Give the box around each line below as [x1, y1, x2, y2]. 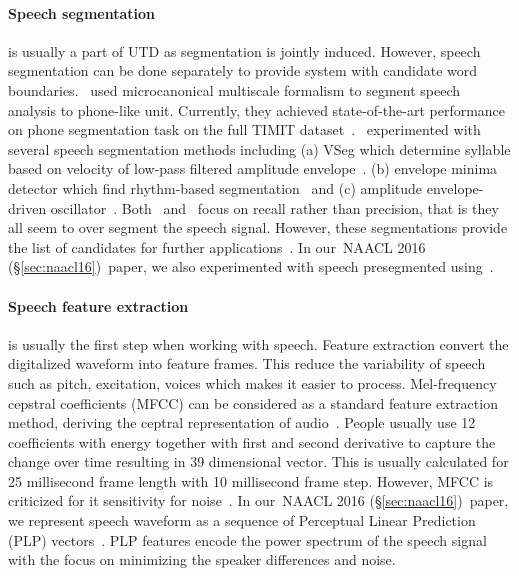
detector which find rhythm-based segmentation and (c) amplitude [8, 177, 423, 198]
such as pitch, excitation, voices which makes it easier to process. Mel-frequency [8, 372, 497, 393]
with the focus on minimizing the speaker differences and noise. [8, 549, 396, 570]
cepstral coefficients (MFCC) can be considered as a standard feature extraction [8, 392, 498, 413]
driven [8, 197, 47, 218]
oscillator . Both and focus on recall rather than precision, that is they [50, 197, 499, 218]
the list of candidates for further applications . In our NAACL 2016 [8, 236, 426, 257]
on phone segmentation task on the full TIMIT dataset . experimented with [8, 119, 481, 140]
